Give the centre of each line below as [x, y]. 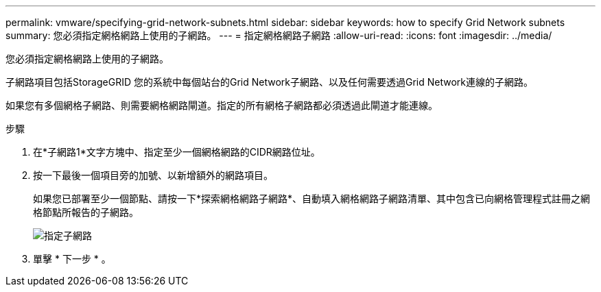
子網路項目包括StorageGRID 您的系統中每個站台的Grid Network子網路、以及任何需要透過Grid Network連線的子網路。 [269, 82]
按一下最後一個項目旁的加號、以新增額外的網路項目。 [153, 175]
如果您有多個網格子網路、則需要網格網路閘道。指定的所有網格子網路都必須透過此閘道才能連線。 [222, 105]
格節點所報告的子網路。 [86, 212]
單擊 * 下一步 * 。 [72, 259]
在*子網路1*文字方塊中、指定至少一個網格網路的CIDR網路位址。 [177, 152]
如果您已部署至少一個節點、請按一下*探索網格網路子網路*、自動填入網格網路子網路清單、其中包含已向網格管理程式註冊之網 [312, 198]
